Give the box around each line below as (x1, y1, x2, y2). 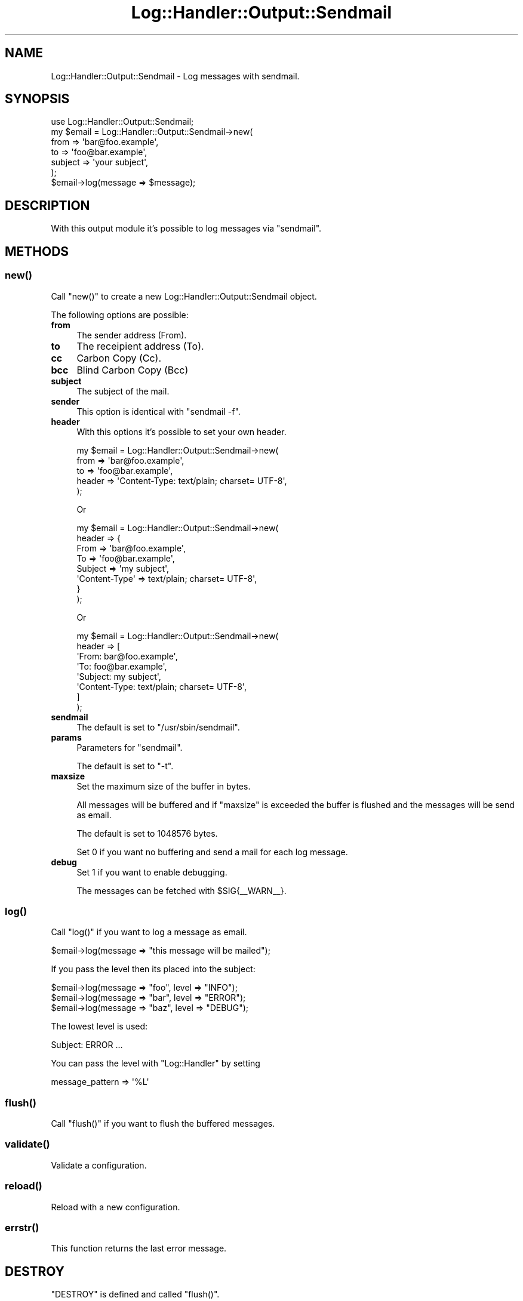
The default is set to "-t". (76, 760, 174, 771)
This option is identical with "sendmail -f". (76, 406, 241, 417)
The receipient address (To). (76, 340, 204, 352)
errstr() (5, 1221, 39, 1234)
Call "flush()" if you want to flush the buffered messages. (51, 1118, 275, 1129)
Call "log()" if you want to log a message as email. (51, 927, 247, 938)
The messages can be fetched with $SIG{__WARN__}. (76, 885, 287, 896)
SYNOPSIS (5, 91, 70, 107)
